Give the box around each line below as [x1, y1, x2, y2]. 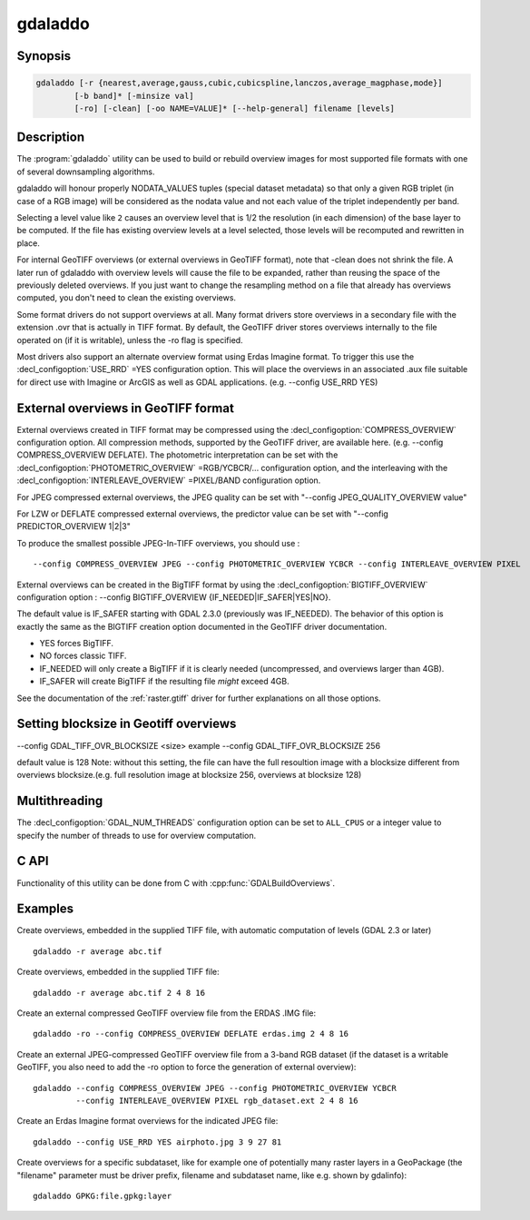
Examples [16, 901, 74, 917]
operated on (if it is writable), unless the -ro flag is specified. [16, 334, 244, 345]
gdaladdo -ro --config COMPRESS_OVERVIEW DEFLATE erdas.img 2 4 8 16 [33, 1028, 349, 1039]
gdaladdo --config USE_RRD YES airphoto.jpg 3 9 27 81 [33, 1136, 282, 1147]
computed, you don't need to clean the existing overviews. [16, 292, 236, 303]
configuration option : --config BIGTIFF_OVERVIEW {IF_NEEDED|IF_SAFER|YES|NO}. [16, 591, 331, 603]
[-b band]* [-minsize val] [74, 91, 194, 101]
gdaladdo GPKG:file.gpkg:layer [33, 1190, 172, 1201]
